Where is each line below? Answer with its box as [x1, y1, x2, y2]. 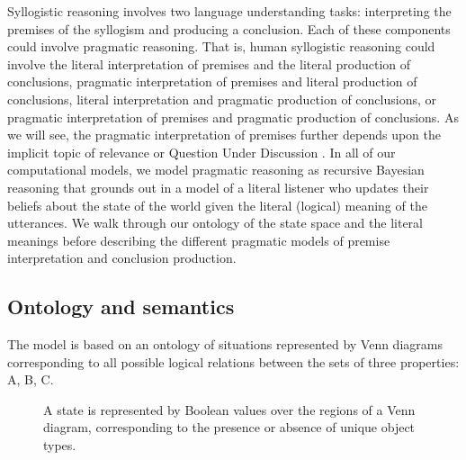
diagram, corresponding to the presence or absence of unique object [43, 418, 416, 437]
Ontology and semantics [7, 293, 235, 320]
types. [43, 436, 76, 455]
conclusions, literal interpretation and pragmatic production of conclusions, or [7, 89, 436, 108]
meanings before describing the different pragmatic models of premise [7, 230, 390, 249]
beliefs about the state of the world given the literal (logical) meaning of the [7, 195, 427, 214]
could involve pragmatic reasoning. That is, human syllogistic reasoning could [7, 37, 435, 56]
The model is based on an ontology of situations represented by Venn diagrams [7, 335, 443, 354]
